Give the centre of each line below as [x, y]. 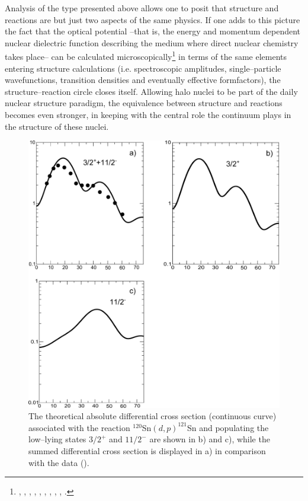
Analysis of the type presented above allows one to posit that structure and [142, 8]
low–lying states [57, 439]
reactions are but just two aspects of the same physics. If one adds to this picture [153, 19]
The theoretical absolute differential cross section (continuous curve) [153, 416]
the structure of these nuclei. [57, 126]
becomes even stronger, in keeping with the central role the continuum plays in [148, 114]
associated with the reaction [79, 427]
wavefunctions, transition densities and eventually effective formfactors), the [143, 80]
